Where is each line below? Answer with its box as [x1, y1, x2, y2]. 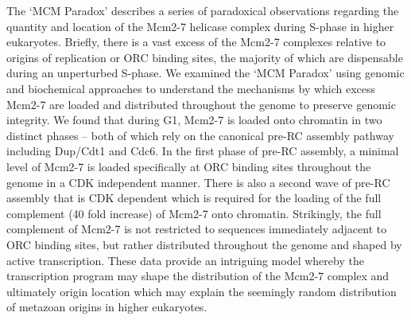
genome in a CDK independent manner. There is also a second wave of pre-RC [6, 174, 390, 190]
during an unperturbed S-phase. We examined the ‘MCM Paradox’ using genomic [6, 64, 405, 81]
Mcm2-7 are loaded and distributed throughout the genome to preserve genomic [6, 96, 396, 112]
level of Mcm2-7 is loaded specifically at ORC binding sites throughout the [6, 158, 371, 174]
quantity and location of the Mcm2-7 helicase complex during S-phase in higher [6, 18, 394, 34]
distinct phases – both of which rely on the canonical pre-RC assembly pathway [6, 127, 394, 143]
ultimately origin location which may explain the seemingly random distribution [6, 283, 397, 299]
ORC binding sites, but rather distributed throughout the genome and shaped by [6, 236, 402, 252]
